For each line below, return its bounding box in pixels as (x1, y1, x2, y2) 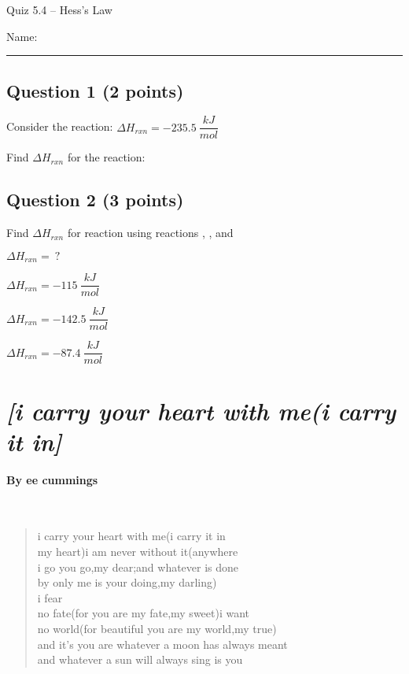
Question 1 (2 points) (6, 78, 184, 102)
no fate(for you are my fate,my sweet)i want (37, 605, 250, 621)
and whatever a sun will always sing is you (37, 651, 243, 668)
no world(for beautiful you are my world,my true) (37, 620, 277, 636)
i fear (37, 589, 63, 605)
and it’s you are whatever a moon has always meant (37, 635, 288, 652)
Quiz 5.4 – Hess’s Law (6, 2, 112, 17)
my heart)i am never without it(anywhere (37, 543, 238, 560)
